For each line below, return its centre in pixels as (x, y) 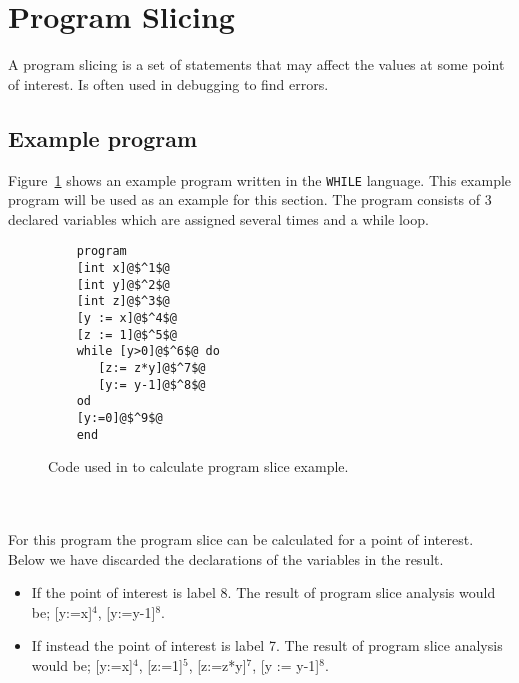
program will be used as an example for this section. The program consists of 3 (250, 199)
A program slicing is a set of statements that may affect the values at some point (256, 64)
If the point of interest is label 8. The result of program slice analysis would (263, 592)
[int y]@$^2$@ (123, 284)
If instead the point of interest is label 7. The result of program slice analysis (267, 645)
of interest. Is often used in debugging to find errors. (168, 83)
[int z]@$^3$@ (123, 301)
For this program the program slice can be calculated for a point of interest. (241, 539)
